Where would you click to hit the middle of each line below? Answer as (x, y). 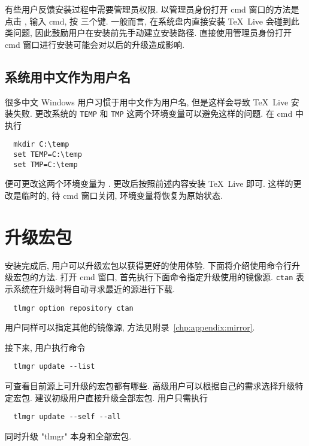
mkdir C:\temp (41, 145)
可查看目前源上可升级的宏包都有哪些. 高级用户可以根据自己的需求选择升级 (150, 386)
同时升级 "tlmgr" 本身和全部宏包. (68, 436)
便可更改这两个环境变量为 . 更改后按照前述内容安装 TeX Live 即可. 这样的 (149, 183)
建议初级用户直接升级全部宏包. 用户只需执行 (122, 397)
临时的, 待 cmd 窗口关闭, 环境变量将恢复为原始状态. (122, 195)
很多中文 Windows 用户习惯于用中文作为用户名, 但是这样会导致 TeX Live (147, 101)
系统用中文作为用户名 (68, 76)
